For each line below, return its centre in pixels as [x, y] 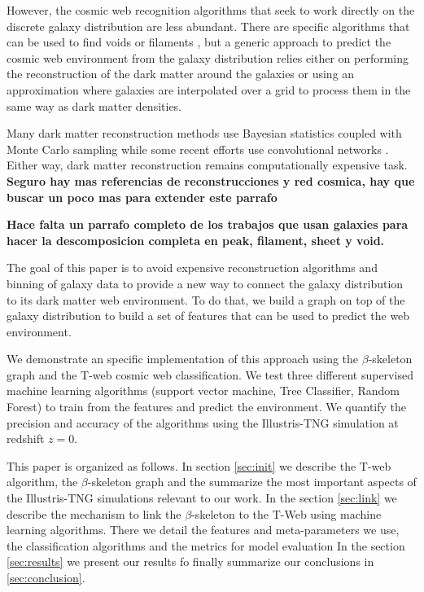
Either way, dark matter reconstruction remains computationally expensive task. [207, 165]
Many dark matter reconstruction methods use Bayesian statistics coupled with [204, 133]
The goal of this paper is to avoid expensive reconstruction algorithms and [192, 267]
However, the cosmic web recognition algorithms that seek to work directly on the [211, 10]
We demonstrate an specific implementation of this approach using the [183, 359]
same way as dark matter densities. [94, 105]
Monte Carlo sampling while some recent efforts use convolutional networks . [198, 149]
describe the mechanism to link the [94, 513]
